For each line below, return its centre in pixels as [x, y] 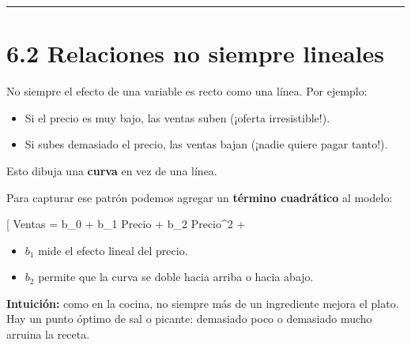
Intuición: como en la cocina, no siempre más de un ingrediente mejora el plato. [203, 303]
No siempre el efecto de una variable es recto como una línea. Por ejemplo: [187, 91]
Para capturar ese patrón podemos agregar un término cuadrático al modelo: [200, 197]
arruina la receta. [48, 334]
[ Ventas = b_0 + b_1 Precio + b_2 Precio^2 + [126, 224]
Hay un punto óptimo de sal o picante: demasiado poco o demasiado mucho [189, 319]
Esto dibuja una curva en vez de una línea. [112, 170]
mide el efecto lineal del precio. [113, 250]
